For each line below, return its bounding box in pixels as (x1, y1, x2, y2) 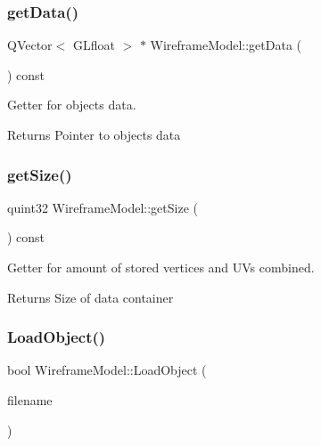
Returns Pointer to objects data (7, 126, 181, 143)
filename (7, 391, 53, 409)
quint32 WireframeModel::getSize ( (7, 198, 198, 216)
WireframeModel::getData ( (150, 36, 302, 54)
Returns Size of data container (7, 288, 174, 306)
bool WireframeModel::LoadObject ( (7, 361, 207, 379)
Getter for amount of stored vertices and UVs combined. (7, 258, 315, 276)
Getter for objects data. (7, 95, 136, 114)
